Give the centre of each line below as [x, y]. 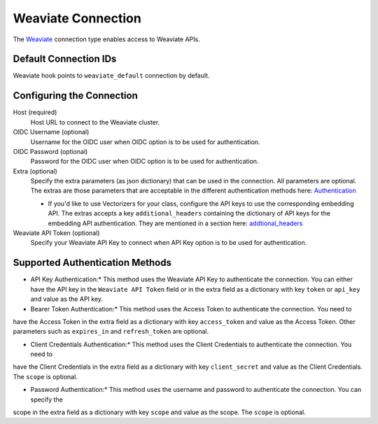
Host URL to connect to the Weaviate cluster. [95, 122]
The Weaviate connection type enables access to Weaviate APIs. [106, 39]
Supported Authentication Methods [92, 263]
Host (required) [35, 113]
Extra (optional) [35, 171]
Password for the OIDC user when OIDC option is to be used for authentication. [145, 162]
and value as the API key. [67, 299]
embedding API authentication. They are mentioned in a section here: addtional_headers [175, 223]
